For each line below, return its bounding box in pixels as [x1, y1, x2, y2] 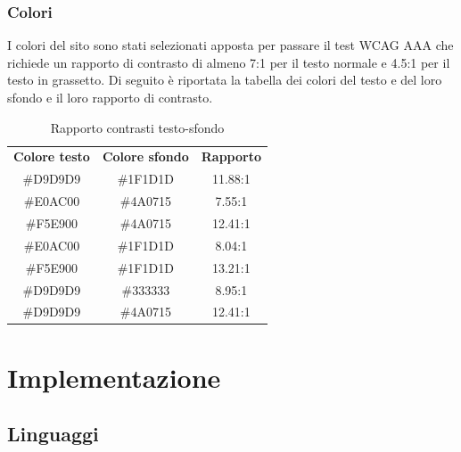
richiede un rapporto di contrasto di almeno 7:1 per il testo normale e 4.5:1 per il [7, 53, 450, 71]
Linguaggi [7, 420, 99, 448]
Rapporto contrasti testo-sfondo [50, 118, 225, 136]
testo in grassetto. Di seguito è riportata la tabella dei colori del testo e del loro [7, 70, 442, 89]
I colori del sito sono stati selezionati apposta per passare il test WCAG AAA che [7, 36, 454, 54]
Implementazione [7, 358, 221, 395]
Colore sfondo [102, 147, 189, 166]
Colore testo [13, 147, 90, 166]
